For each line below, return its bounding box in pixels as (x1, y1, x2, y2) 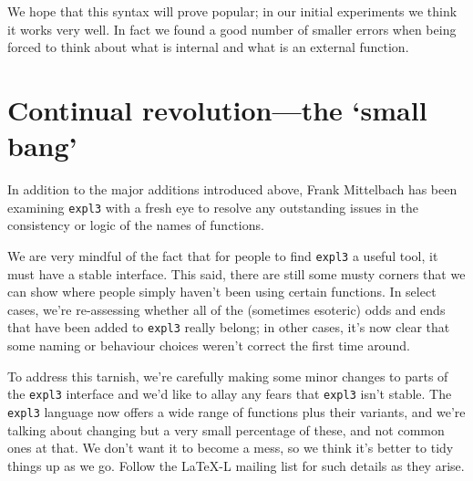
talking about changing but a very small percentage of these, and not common (7, 420, 445, 439)
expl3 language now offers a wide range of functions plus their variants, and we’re (7, 402, 466, 421)
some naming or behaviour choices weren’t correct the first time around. (7, 336, 410, 355)
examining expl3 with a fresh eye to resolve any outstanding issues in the (7, 197, 418, 216)
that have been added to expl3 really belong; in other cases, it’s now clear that (7, 318, 450, 337)
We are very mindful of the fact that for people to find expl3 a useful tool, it (7, 246, 438, 265)
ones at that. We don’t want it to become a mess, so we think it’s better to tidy (7, 438, 454, 457)
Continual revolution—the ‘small (7, 90, 427, 128)
